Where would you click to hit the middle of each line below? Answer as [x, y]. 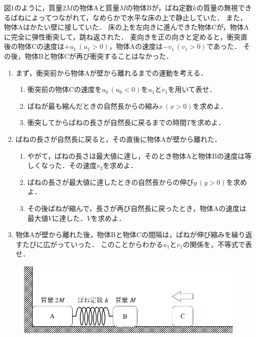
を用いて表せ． [192, 89]
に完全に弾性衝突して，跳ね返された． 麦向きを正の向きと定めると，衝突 [122, 36]
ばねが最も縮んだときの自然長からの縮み [93, 105]
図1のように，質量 [33, 7]
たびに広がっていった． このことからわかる [93, 244]
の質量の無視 [217, 7]
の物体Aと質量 [96, 7]
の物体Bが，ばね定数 [160, 7]
